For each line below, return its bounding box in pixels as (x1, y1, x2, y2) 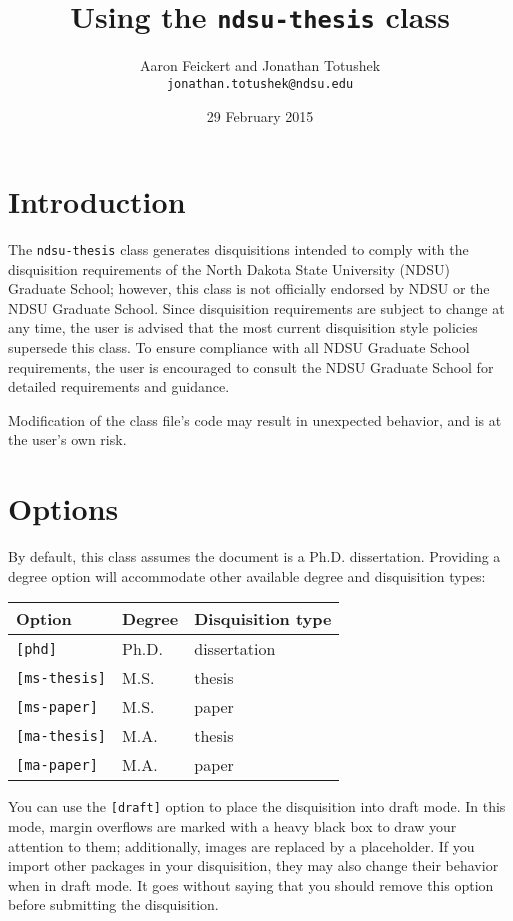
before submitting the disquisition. (8, 894, 219, 915)
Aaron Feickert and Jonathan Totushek (139, 55, 381, 76)
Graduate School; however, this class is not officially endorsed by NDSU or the (8, 278, 490, 299)
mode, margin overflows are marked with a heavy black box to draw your (8, 816, 457, 836)
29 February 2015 (206, 105, 314, 126)
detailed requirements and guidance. (8, 376, 230, 397)
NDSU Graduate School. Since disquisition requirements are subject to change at (8, 297, 505, 318)
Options (8, 488, 119, 529)
